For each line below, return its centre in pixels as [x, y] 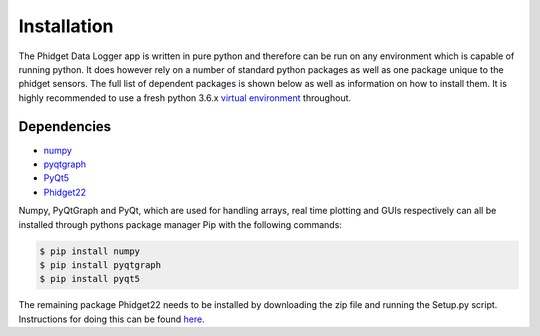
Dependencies [65, 126]
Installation [66, 26]
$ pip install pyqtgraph [100, 264]
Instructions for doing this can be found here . [111, 319]
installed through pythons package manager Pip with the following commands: [180, 224]
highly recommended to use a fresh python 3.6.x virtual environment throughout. [185, 97]
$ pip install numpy [89, 251]
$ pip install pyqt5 [89, 279]
